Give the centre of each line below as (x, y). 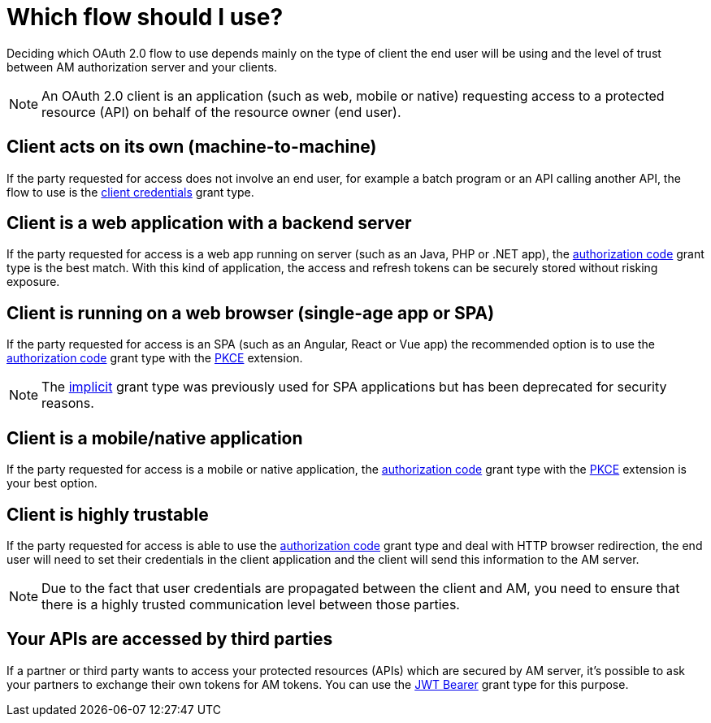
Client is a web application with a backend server (209, 223)
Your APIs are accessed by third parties (170, 639)
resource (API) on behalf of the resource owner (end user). (221, 112)
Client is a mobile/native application (155, 438)
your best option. (52, 483)
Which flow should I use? (145, 17)
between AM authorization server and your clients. (142, 67)
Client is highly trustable (108, 514)
